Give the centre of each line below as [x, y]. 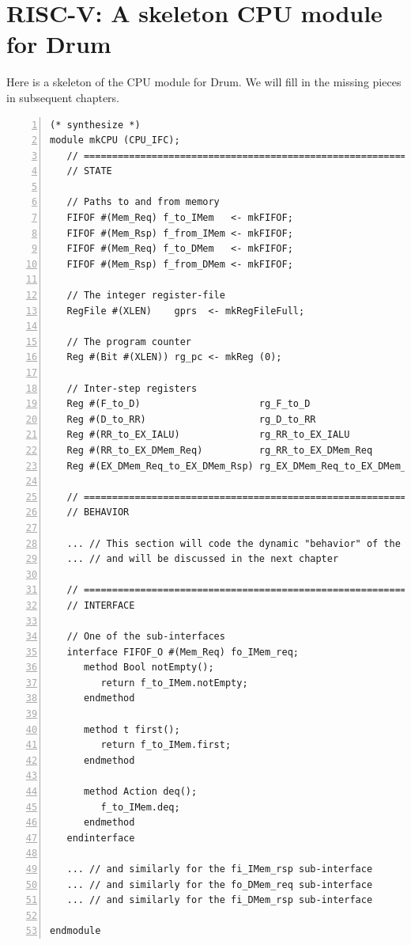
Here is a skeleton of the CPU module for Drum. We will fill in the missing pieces [204, 82]
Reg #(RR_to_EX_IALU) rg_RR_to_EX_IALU [208, 435]
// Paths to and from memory [143, 202]
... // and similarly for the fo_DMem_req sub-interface [220, 884]
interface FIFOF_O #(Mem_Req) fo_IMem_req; [183, 652]
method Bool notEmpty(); [149, 668]
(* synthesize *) [95, 125]
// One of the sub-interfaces [146, 637]
